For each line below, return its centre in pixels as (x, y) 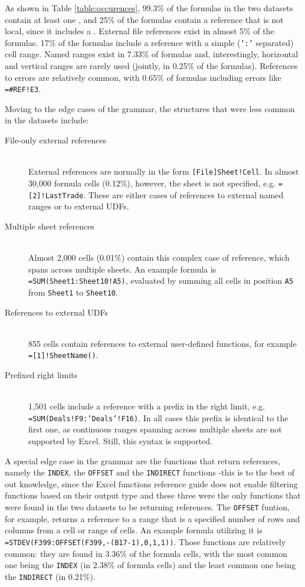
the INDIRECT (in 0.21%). (50, 576)
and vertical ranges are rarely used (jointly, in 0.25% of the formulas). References (151, 66)
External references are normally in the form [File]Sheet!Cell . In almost (164, 171)
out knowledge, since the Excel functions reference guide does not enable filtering (151, 483)
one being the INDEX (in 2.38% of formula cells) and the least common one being (150, 565)
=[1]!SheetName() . (63, 355)
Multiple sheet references (50, 226)
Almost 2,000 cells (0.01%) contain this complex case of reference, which (159, 257)
